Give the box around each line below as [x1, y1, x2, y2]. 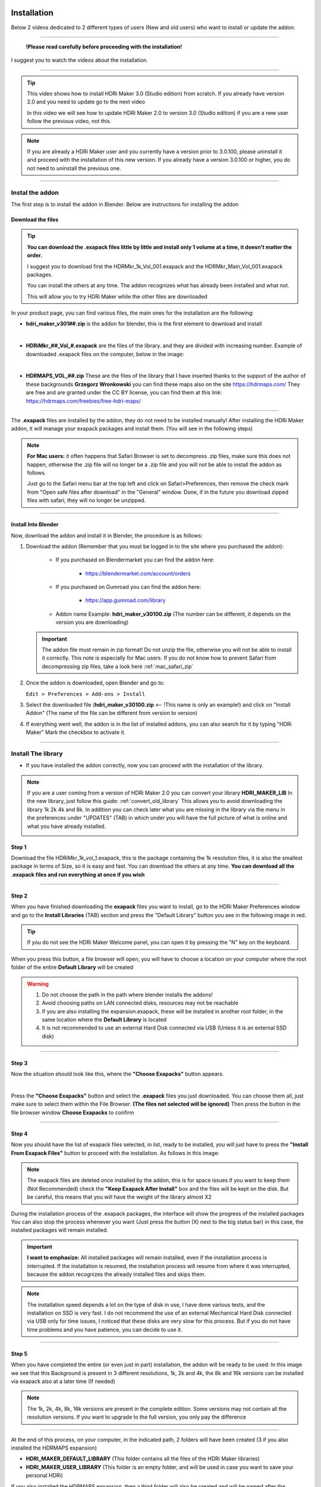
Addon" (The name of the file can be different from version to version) [26, 710, 198, 717]
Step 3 [11, 1059, 28, 1066]
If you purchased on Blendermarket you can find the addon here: [55, 556, 215, 563]
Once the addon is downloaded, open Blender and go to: [26, 679, 165, 686]
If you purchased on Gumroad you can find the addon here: [55, 583, 202, 591]
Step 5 [11, 1350, 28, 1357]
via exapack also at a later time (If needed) [11, 1378, 116, 1385]
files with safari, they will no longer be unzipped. [27, 497, 146, 504]
